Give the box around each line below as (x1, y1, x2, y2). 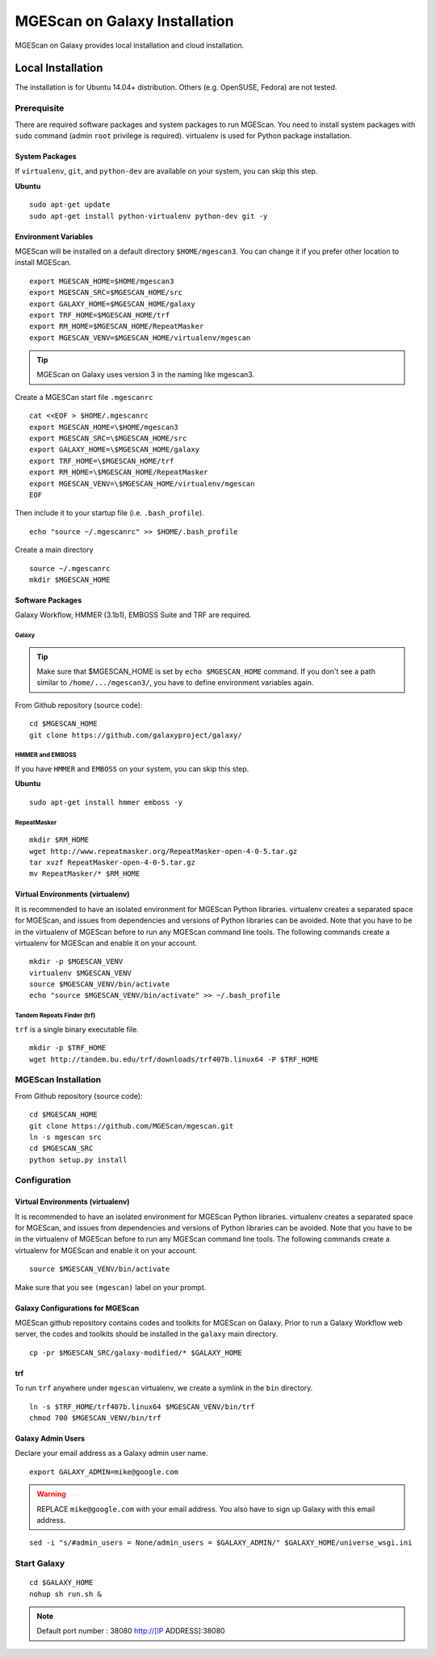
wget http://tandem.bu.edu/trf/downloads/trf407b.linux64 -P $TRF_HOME (29, 1054, 319, 1064)
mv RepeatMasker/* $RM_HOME (29, 869, 140, 878)
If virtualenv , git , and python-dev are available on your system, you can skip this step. (15, 166, 318, 176)
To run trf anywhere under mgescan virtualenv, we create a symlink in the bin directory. (15, 1383, 313, 1393)
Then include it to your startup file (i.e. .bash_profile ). (15, 508, 205, 518)
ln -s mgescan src (29, 1132, 103, 1142)
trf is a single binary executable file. (15, 1024, 139, 1034)
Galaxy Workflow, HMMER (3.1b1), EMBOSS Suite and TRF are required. (15, 610, 252, 620)
